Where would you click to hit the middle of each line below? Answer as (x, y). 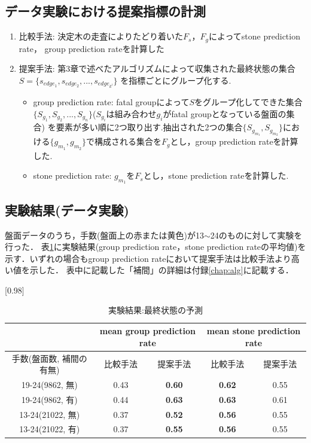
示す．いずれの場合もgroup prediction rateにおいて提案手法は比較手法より (148, 258)
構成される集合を (128, 141)
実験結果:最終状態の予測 (155, 310)
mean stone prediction (254, 331)
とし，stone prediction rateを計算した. (216, 175)
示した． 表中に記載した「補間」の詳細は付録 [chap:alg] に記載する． (161, 270)
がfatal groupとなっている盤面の (225, 113)
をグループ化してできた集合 (249, 102)
